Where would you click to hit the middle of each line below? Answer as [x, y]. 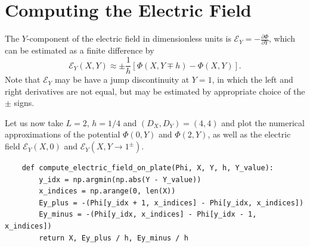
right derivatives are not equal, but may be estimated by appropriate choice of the [155, 91]
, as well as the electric [249, 134]
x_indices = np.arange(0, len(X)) [107, 191]
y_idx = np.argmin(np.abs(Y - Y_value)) [120, 179]
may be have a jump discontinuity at [122, 79]
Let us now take [34, 122]
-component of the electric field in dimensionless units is [129, 38]
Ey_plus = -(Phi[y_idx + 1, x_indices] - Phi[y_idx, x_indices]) [171, 203]
